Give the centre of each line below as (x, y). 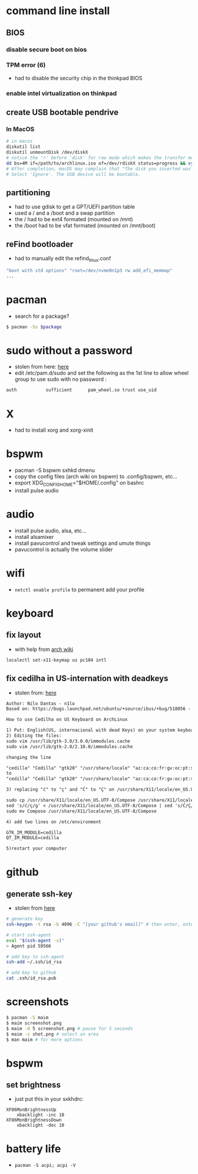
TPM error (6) (26, 65)
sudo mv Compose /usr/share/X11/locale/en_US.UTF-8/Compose (82, 811)
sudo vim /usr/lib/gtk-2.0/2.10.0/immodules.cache (70, 747)
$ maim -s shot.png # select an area (52, 1034)
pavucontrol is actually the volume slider (64, 549)
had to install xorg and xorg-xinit (54, 430)
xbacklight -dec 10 (41, 1125)
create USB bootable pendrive (62, 112)
